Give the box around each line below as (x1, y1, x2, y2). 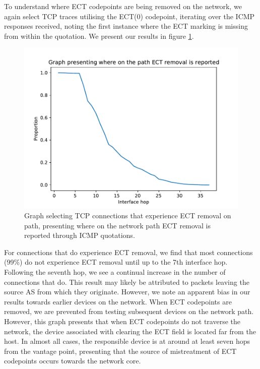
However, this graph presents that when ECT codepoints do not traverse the (4, 316, 240, 326)
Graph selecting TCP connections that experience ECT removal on (24, 210, 231, 220)
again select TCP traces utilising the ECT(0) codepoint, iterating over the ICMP (4, 11, 255, 21)
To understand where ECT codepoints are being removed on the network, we (4, 1, 242, 11)
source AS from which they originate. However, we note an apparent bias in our (4, 286, 250, 297)
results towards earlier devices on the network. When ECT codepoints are (4, 296, 232, 306)
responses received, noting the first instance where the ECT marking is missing (4, 21, 248, 31)
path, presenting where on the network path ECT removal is (24, 220, 211, 230)
